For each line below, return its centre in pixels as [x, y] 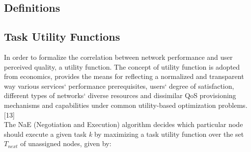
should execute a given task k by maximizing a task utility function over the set [124, 134]
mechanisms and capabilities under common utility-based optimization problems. [126, 105]
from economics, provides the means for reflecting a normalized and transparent [124, 76]
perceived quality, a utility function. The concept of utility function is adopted [122, 66]
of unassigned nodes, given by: [66, 143]
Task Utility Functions [62, 37]
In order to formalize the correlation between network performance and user [118, 57]
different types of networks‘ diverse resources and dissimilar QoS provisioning [120, 95]
